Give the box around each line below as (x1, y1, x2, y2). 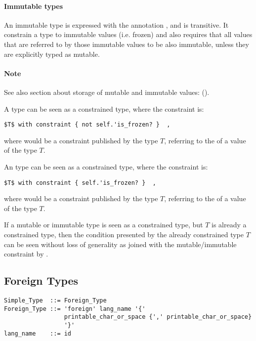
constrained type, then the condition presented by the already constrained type (4, 229, 244, 240)
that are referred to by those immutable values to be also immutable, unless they (4, 39, 249, 49)
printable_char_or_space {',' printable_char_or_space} (64, 313, 252, 321)
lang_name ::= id (4, 330, 72, 337)
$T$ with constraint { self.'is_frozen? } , (4, 179, 156, 186)
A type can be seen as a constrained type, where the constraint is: (4, 103, 204, 114)
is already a (211, 219, 247, 230)
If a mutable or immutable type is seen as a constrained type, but (4, 219, 203, 230)
